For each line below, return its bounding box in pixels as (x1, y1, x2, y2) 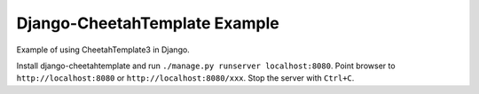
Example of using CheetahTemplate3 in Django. (16, 44, 190, 55)
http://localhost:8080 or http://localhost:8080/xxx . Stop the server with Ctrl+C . (16, 73, 355, 83)
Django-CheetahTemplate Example (16, 13, 279, 33)
